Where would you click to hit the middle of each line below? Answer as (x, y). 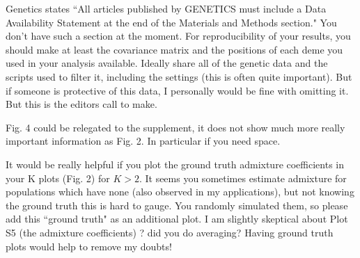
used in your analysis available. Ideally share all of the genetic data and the (167, 63)
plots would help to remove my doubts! (89, 246)
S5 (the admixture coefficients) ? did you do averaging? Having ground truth (170, 232)
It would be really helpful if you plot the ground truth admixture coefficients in (175, 164)
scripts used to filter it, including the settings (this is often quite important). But (179, 76)
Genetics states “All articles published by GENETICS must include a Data (166, 8)
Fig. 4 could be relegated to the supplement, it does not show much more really (175, 127)
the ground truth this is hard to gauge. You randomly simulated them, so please (177, 205)
